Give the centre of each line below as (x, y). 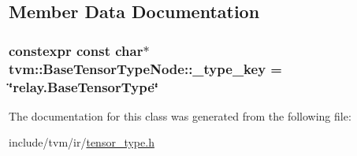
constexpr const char (76, 50)
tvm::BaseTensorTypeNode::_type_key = (145, 68)
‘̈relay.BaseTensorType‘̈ (84, 86)
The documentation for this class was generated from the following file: (180, 115)
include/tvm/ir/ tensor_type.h (82, 142)
